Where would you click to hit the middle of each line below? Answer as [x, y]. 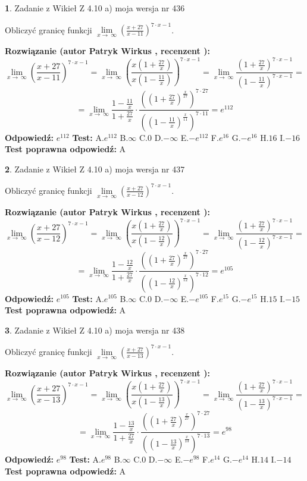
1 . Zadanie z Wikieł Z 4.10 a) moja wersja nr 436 [95, 8]
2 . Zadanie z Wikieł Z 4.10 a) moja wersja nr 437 [95, 169]
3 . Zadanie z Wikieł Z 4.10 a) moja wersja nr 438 [95, 330]
